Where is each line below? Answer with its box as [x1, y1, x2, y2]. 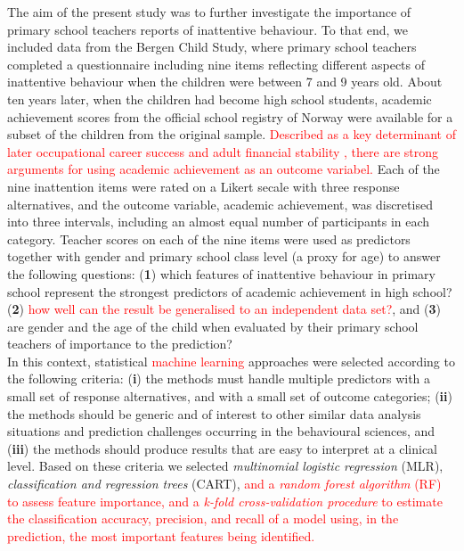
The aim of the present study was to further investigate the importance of [7, 3, 411, 21]
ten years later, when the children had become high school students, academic [7, 89, 432, 108]
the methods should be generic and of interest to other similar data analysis [7, 404, 421, 423]
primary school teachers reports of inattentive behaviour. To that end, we [7, 20, 409, 38]
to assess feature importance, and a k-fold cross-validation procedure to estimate [7, 491, 443, 510]
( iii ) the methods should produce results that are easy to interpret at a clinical [7, 439, 437, 457]
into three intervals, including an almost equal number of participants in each [7, 212, 430, 231]
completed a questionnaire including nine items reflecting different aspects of [7, 54, 426, 73]
